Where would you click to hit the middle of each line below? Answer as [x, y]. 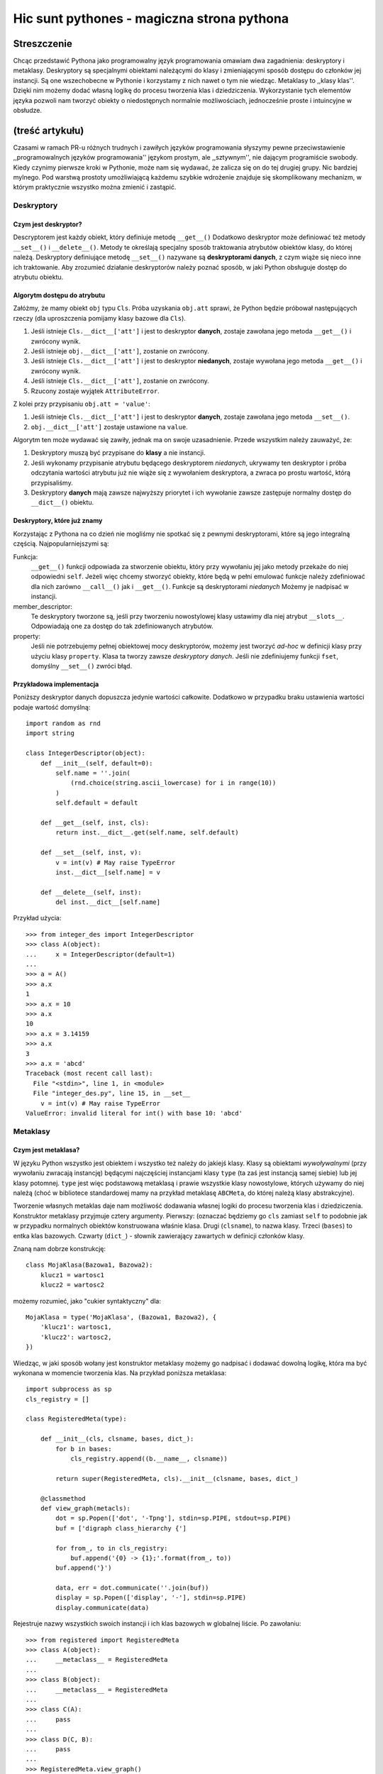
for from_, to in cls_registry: [112, 1548]
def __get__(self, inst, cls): [95, 822]
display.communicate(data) [102, 1608]
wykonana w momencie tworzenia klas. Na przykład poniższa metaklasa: [120, 1372]
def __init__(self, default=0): [96, 763]
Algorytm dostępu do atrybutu [59, 295]
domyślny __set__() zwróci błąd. [82, 666]
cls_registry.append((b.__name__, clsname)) [149, 1459]
